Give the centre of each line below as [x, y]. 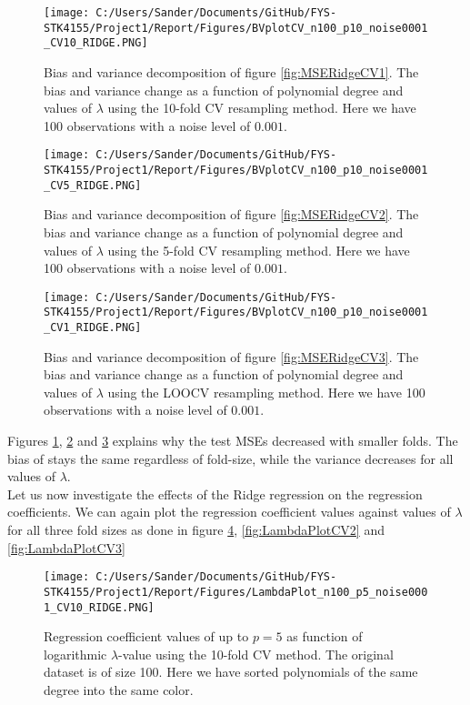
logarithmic [75, 654]
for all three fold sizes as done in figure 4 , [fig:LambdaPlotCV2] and [196, 529]
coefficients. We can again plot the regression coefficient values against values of [229, 512]
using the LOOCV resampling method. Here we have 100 [266, 392]
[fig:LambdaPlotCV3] [66, 547]
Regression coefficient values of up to [146, 636]
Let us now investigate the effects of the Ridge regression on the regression [215, 493]
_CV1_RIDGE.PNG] [93, 327]
